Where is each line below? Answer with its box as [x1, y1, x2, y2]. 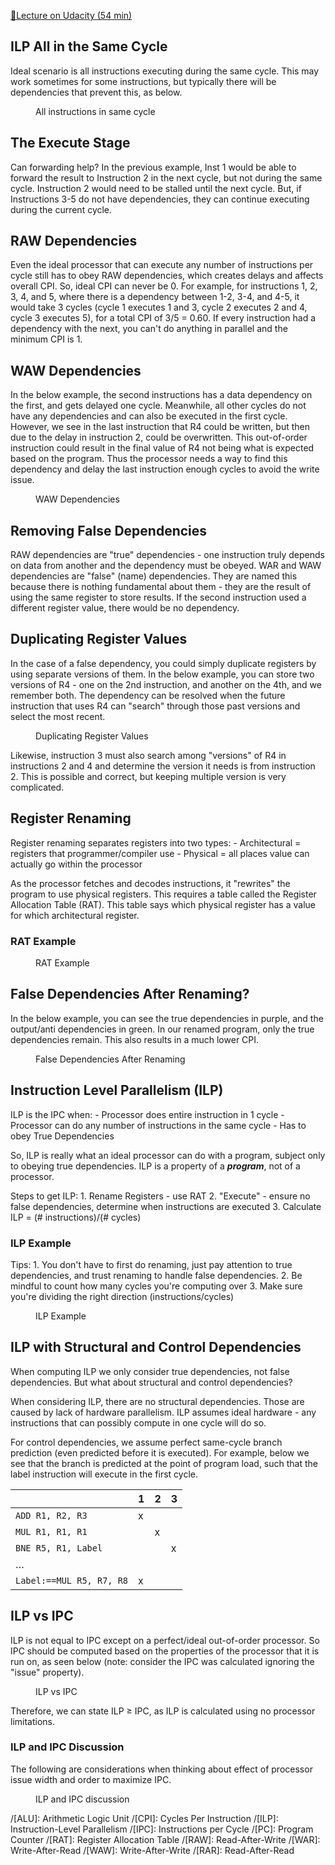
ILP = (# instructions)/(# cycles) [10, 1211, 142, 1223]
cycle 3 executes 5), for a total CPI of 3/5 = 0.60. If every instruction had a [10, 312, 317, 324]
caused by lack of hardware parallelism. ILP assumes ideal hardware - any [10, 1406, 317, 1418]
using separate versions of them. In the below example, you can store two [10, 668, 315, 680]
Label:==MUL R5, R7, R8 [15, 1575, 129, 1586]
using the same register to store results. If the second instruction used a [10, 591, 307, 604]
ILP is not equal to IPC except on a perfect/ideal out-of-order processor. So [10, 1634, 320, 1646]
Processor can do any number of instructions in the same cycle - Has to [10, 1119, 307, 1131]
